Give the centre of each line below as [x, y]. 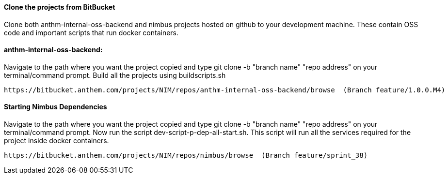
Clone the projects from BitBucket [60, 7]
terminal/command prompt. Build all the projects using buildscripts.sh [115, 75]
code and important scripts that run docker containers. [91, 32]
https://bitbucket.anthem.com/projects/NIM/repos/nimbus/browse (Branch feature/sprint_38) [186, 156]
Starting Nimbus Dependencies [56, 107]
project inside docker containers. [56, 141]
